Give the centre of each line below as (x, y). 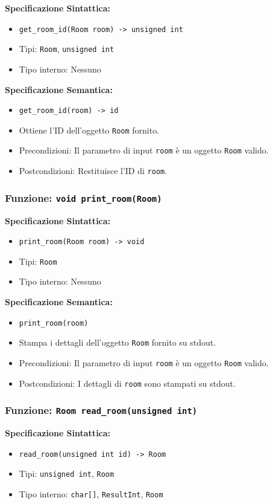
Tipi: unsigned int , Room (67, 473)
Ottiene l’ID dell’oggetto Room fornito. (89, 130)
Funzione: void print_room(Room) (83, 197)
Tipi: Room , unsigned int (67, 49)
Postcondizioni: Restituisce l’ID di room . (93, 171)
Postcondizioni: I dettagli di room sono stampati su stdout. (127, 383)
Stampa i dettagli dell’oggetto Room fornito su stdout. (118, 342)
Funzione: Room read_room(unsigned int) (101, 410)
